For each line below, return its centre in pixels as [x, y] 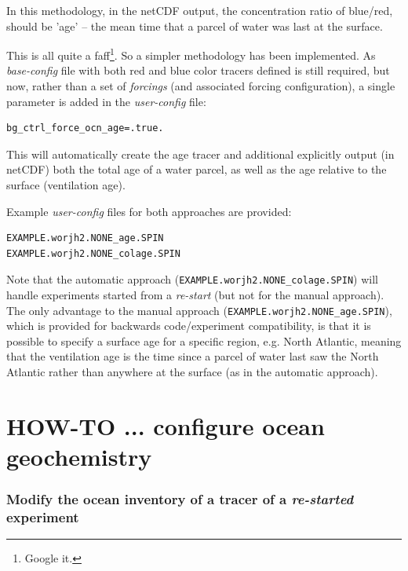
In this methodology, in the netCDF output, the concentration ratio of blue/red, [200, 10]
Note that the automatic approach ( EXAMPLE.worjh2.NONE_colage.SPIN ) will [192, 279]
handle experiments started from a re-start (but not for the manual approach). [195, 295]
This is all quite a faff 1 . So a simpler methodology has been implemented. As [191, 54]
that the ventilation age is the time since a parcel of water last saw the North [193, 356]
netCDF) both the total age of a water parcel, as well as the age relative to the [197, 169]
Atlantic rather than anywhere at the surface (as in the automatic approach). [192, 372]
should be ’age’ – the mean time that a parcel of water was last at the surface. [195, 26]
